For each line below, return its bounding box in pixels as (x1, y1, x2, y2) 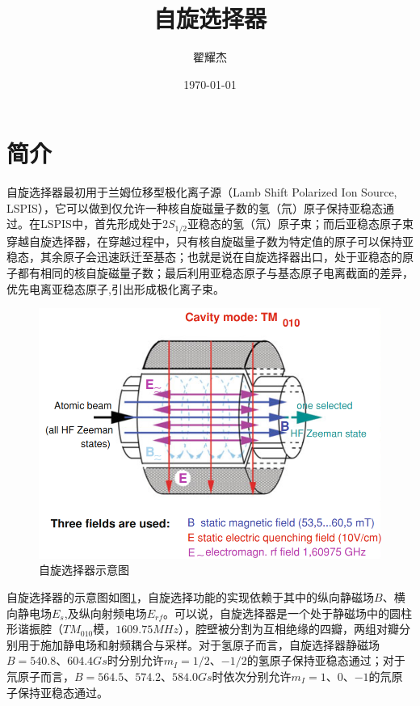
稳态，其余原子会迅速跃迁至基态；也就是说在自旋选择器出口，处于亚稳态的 (6, 248, 402, 265)
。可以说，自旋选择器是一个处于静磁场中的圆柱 (163, 604, 412, 621)
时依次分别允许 (212, 668, 292, 685)
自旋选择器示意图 (39, 561, 129, 578)
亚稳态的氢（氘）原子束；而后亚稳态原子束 (187, 215, 414, 232)
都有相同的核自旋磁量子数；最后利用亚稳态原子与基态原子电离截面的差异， (17, 264, 414, 281)
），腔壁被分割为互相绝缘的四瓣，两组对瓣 (178, 620, 399, 637)
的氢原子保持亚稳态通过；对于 (246, 652, 405, 669)
